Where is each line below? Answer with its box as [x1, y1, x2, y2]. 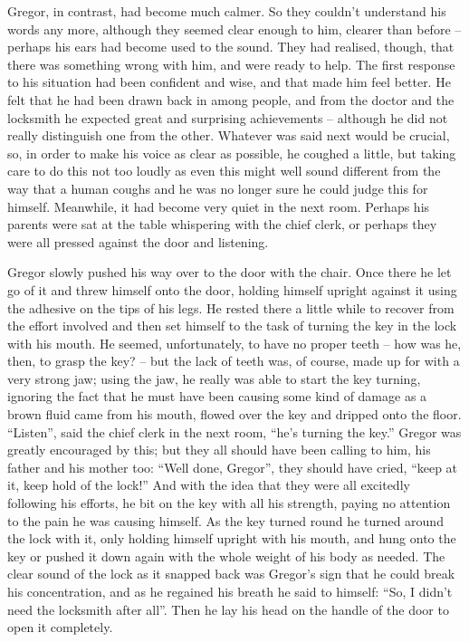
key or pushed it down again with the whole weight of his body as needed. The [7, 546, 445, 565]
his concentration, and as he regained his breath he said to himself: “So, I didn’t [7, 582, 453, 600]
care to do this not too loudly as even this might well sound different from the [7, 161, 441, 180]
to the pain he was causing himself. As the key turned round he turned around [7, 511, 444, 530]
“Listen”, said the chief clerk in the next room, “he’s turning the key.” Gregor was [7, 422, 462, 441]
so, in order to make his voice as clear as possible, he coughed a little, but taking [7, 143, 456, 162]
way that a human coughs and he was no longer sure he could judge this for [7, 178, 428, 197]
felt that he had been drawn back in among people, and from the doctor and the [7, 90, 455, 109]
